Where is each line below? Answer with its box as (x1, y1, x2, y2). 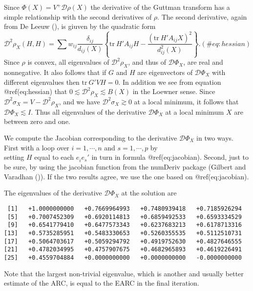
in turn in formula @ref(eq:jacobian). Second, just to (91, 152, 249, 162)
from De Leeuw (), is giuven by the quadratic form (4, 21, 156, 31)
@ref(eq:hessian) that (4, 86, 67, 97)
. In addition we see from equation (118, 76, 221, 87)
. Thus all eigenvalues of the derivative (31, 106, 146, 117)
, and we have (59, 96, 100, 106)
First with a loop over (4, 142, 69, 152)
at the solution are (121, 188, 177, 198)
